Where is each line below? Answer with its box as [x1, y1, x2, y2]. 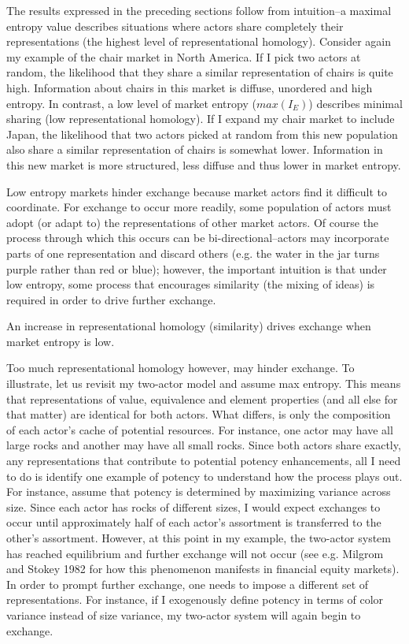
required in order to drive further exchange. [6, 291, 216, 307]
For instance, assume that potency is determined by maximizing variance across [6, 483, 391, 500]
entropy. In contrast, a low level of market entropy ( [6, 95, 256, 111]
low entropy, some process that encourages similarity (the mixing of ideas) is [6, 276, 375, 292]
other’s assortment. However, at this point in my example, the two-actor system [6, 530, 391, 545]
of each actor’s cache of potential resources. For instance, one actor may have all [6, 421, 393, 437]
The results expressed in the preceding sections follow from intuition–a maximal [6, 2, 392, 18]
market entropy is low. [6, 333, 115, 349]
